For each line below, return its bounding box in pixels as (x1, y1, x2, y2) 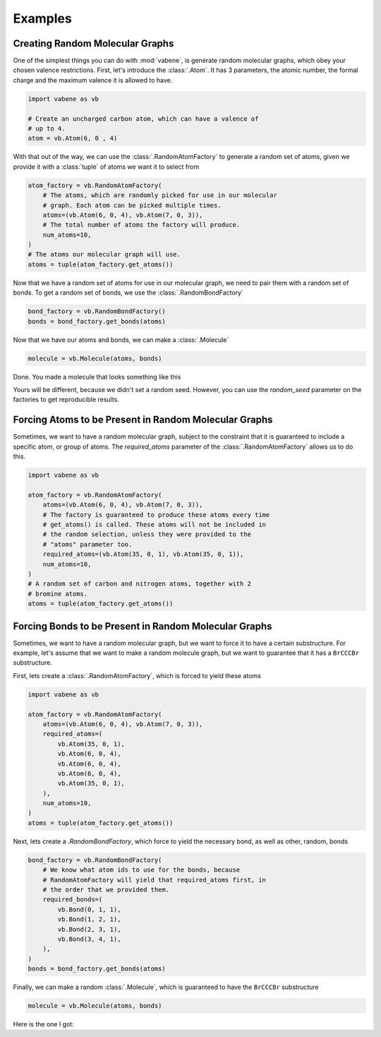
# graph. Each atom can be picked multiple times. (42, 201, 222, 209)
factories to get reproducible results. (13, 396, 119, 404)
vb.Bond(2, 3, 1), (57, 925, 121, 933)
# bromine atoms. (28, 590, 88, 598)
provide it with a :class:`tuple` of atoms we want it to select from (13, 162, 200, 171)
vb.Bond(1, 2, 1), (57, 915, 121, 923)
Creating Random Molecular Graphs (13, 37, 174, 49)
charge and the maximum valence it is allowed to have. (13, 76, 173, 84)
